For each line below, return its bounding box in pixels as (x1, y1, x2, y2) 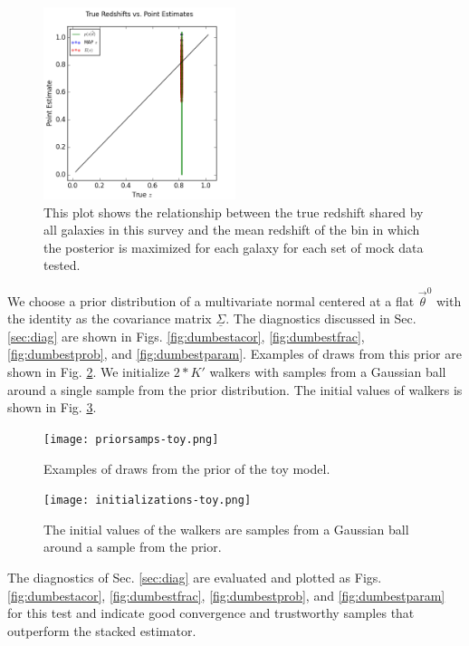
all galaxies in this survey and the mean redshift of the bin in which (43, 220, 420, 239)
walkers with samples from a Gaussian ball (209, 362, 446, 381)
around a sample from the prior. (43, 537, 222, 556)
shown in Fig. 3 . (7, 398, 97, 417)
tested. (43, 256, 81, 275)
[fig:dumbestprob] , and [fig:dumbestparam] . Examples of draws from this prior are (7, 344, 462, 363)
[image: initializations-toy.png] (43, 494, 252, 507)
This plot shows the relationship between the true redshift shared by (43, 202, 424, 221)
